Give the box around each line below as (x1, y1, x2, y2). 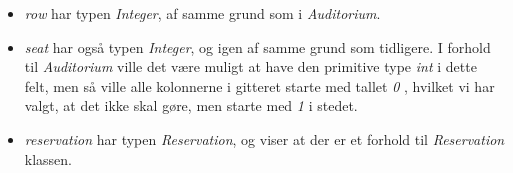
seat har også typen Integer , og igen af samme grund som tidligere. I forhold (24, 36, 491, 57)
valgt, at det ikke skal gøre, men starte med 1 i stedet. (24, 95, 358, 116)
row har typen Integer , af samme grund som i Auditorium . (24, 3, 381, 23)
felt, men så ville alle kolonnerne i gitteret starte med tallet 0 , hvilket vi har (24, 75, 495, 96)
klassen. (24, 148, 73, 169)
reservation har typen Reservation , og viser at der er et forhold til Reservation (24, 128, 505, 149)
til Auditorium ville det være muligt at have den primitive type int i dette (24, 56, 477, 77)
